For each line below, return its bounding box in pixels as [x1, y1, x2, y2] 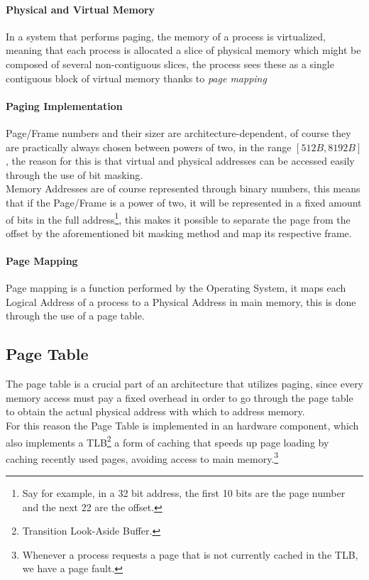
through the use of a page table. [6, 308, 145, 323]
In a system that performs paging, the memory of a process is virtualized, [6, 28, 326, 43]
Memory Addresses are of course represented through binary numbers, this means [6, 181, 360, 196]
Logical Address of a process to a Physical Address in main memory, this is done [6, 294, 356, 309]
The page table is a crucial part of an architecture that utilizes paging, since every [6, 376, 364, 391]
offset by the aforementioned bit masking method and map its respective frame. [6, 225, 352, 240]
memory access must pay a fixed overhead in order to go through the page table [6, 390, 353, 405]
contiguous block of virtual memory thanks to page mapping [6, 70, 267, 85]
